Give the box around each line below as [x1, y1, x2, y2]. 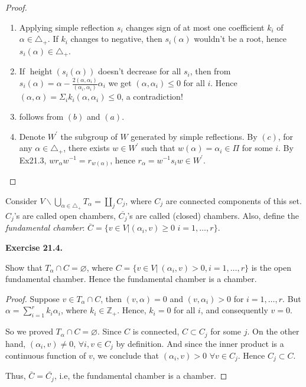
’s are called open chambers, [14, 209, 116, 221]
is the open [251, 261, 292, 273]
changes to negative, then [70, 32, 162, 45]
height [30, 68, 53, 77]
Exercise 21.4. [5, 241, 63, 253]
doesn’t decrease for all [97, 65, 181, 77]
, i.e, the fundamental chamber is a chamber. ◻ [54, 369, 227, 382]
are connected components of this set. [165, 194, 302, 206]
